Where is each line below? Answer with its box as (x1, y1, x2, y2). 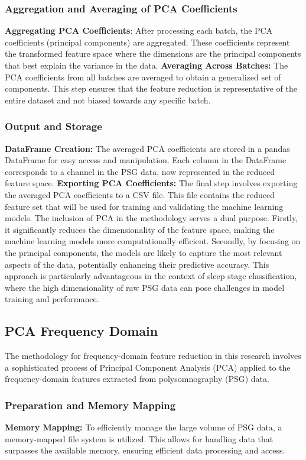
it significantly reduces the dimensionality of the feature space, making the (5, 223, 275, 235)
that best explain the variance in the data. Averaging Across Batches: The (5, 59, 288, 71)
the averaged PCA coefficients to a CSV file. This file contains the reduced (5, 188, 275, 200)
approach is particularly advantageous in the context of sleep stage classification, (5, 270, 297, 282)
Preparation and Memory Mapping (5, 397, 176, 412)
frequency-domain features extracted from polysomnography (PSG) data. (5, 372, 269, 385)
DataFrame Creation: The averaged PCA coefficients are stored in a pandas (5, 142, 290, 154)
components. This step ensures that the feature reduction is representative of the (5, 82, 297, 95)
